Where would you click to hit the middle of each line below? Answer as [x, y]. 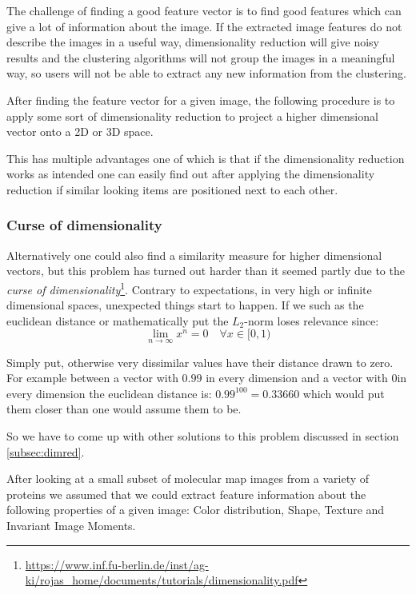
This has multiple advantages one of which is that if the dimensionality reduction [206, 158]
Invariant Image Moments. [71, 525]
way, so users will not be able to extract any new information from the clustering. [206, 73]
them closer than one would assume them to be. [124, 409]
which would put [344, 393]
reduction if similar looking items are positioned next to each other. [172, 189]
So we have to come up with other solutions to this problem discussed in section [203, 435]
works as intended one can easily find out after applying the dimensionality [191, 174]
